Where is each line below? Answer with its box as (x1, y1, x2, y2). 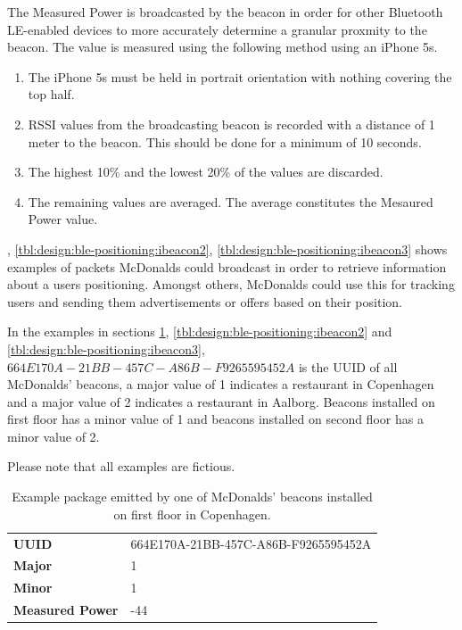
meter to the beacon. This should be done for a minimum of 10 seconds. (28, 132, 422, 151)
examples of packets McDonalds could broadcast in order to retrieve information (7, 257, 447, 276)
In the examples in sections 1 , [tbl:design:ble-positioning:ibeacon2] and (7, 322, 392, 341)
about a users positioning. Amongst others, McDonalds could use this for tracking (7, 275, 455, 294)
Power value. (28, 210, 98, 228)
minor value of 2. (7, 427, 100, 445)
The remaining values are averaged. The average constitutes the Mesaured (28, 192, 433, 211)
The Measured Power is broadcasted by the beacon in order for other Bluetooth (7, 3, 443, 21)
